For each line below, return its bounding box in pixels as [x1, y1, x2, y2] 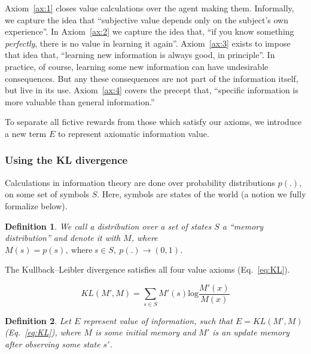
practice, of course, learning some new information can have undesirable [5, 60, 269, 72]
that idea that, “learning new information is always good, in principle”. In [5, 48, 275, 61]
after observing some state [5, 337, 100, 350]
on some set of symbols [5, 188, 90, 200]
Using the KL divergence [5, 152, 128, 167]
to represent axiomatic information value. [57, 127, 209, 139]
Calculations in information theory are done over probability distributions [5, 176, 276, 188]
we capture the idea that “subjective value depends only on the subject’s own [5, 13, 288, 26]
